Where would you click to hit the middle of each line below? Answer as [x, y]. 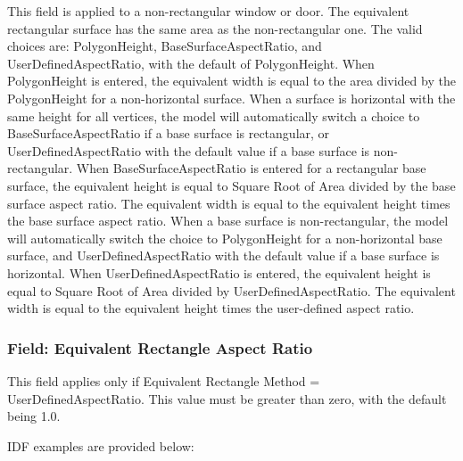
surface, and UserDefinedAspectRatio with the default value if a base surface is [223, 255]
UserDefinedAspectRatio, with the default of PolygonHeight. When [191, 63]
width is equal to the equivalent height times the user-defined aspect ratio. [211, 308]
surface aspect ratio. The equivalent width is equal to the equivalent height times [229, 203]
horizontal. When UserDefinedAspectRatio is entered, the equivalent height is [219, 272]
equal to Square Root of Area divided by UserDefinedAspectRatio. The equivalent [231, 290]
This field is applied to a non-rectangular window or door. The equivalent [208, 11]
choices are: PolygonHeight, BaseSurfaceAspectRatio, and [165, 46]
